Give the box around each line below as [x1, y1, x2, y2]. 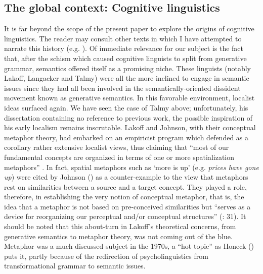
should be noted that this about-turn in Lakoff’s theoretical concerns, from [4, 221, 236, 232]
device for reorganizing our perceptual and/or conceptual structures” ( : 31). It [4, 211, 246, 222]
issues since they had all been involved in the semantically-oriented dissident [4, 82, 241, 93]
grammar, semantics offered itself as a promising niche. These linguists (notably [4, 63, 251, 73]
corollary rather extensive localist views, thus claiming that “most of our [4, 142, 229, 152]
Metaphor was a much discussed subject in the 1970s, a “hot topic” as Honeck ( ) [4, 241, 254, 251]
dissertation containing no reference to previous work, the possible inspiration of [4, 112, 253, 123]
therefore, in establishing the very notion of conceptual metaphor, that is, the [4, 191, 244, 202]
